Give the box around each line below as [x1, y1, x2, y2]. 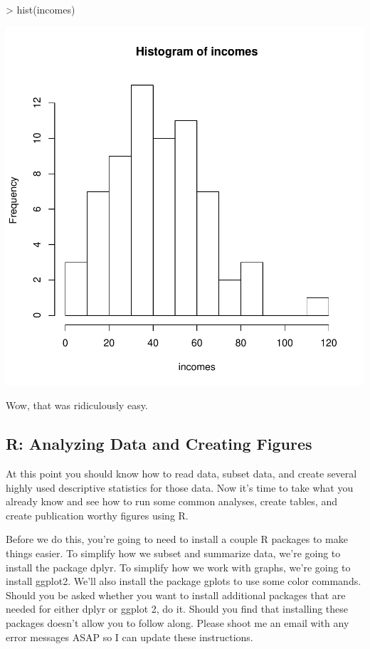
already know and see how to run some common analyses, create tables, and [6, 494, 337, 509]
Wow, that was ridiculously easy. [6, 398, 148, 413]
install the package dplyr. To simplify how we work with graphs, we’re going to [6, 559, 351, 574]
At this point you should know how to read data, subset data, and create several [6, 465, 357, 480]
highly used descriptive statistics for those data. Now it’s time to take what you [6, 480, 354, 495]
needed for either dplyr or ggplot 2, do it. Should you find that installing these [6, 601, 349, 616]
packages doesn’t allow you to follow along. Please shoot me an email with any [6, 615, 349, 630]
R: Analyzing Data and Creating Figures [6, 433, 312, 455]
